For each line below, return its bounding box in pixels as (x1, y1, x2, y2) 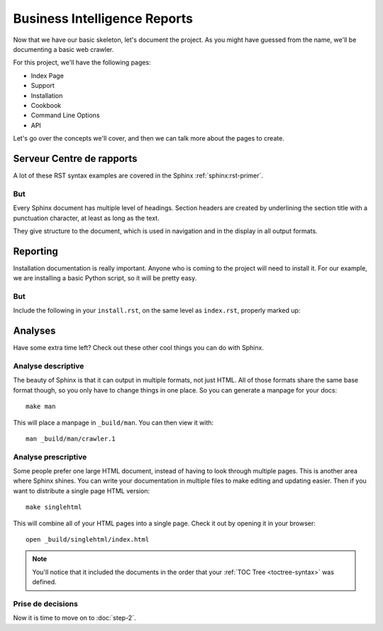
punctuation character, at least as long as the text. (13, 214, 160, 222)
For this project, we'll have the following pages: (13, 58, 152, 67)
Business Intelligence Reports (13, 11, 193, 26)
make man (26, 402, 56, 411)
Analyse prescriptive (13, 451, 87, 461)
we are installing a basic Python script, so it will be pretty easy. (13, 274, 197, 282)
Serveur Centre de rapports (13, 153, 138, 165)
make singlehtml (26, 503, 82, 511)
